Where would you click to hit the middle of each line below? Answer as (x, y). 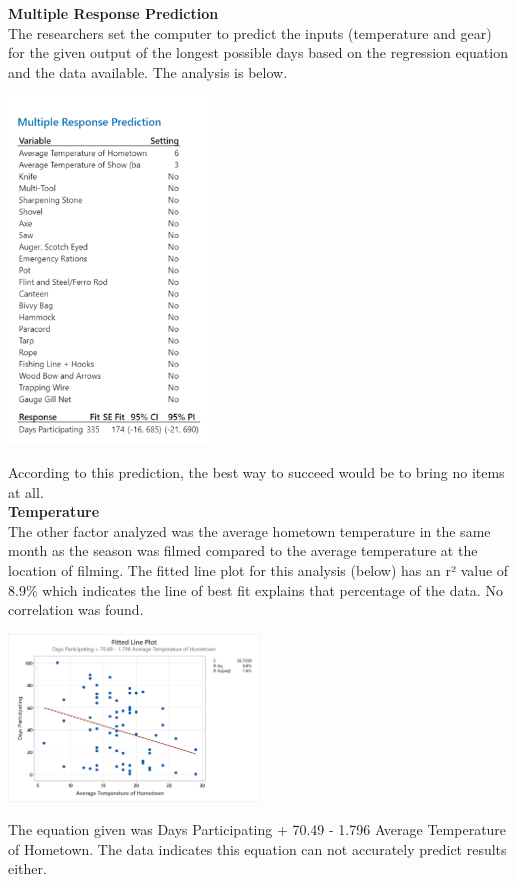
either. (27, 868)
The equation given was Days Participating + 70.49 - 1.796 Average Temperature (257, 829)
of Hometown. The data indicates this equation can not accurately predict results (257, 848)
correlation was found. (76, 609)
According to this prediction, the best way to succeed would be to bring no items (256, 472)
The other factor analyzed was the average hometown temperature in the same (249, 530)
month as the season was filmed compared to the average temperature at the (243, 550)
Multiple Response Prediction (113, 13)
